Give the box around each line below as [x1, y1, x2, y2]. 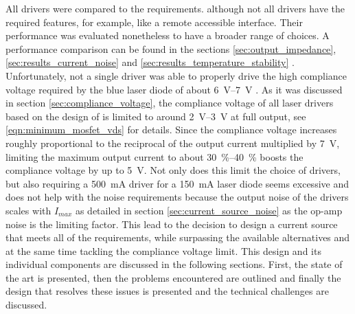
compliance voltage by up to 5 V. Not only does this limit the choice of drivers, [5, 163, 341, 177]
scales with [5, 203, 51, 217]
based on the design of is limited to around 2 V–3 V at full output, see [5, 109, 306, 123]
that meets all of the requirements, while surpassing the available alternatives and [5, 230, 350, 245]
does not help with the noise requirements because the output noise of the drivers [5, 190, 349, 204]
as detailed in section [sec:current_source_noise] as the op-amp [75, 203, 343, 217]
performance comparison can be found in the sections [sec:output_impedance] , [5, 41, 336, 56]
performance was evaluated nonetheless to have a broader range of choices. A [5, 28, 330, 43]
